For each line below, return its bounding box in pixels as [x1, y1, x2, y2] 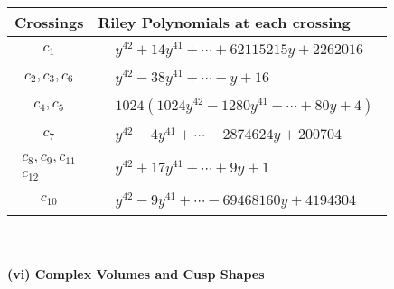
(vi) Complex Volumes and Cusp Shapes [7, 265, 265, 284]
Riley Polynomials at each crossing [98, 12, 351, 33]
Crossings [14, 12, 84, 33]
